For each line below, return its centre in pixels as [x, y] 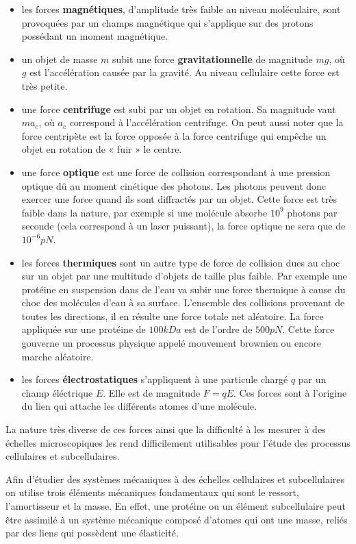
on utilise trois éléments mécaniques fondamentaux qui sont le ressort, [152, 492]
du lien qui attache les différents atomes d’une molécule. [139, 406]
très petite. [44, 85]
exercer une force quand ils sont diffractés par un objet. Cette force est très [179, 199]
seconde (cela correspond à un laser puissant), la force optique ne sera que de [183, 226]
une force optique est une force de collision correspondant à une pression [176, 172]
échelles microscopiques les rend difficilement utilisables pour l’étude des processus [178, 442]
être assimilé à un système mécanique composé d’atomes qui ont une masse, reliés [177, 519]
